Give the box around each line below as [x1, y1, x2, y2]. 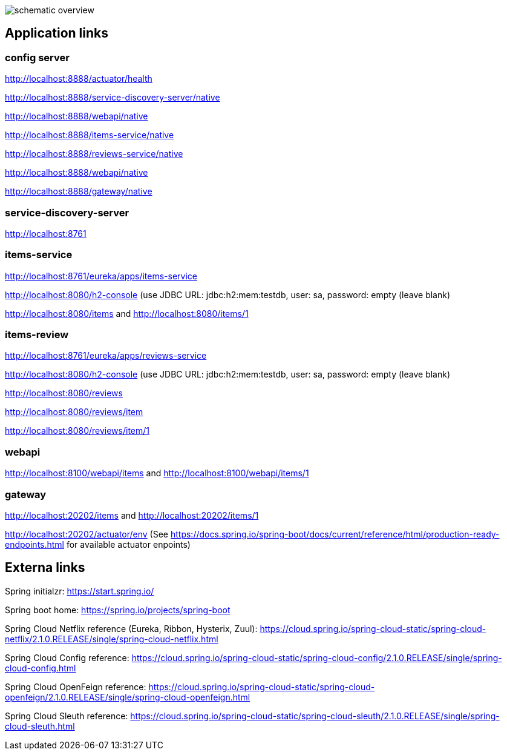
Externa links [5, 560, 85, 576]
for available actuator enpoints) [66, 539, 191, 550]
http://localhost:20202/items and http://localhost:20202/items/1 [5, 510, 259, 521]
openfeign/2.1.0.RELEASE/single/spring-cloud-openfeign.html [5, 691, 250, 702]
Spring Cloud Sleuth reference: [5, 710, 128, 721]
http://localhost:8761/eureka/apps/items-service [5, 270, 197, 281]
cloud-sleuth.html [5, 720, 75, 731]
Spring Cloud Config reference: [5, 652, 129, 663]
